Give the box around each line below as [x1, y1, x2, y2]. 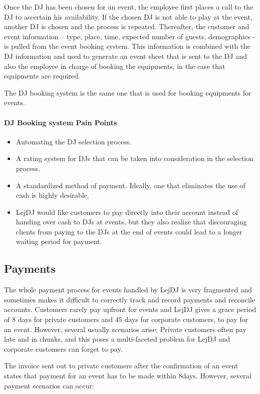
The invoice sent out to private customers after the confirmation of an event [4, 360, 238, 371]
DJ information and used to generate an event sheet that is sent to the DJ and [4, 50, 247, 61]
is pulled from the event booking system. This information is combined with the [4, 41, 250, 51]
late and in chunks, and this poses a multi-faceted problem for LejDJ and [4, 334, 230, 344]
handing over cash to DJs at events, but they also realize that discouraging [16, 216, 247, 227]
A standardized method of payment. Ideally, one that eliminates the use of [16, 180, 245, 190]
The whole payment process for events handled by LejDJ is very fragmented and [4, 284, 252, 295]
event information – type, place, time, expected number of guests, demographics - [4, 31, 255, 41]
